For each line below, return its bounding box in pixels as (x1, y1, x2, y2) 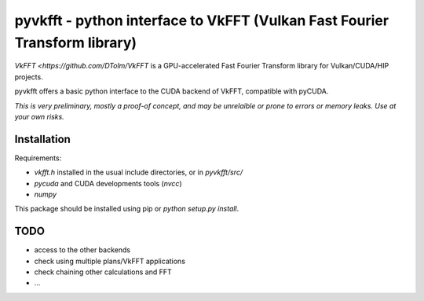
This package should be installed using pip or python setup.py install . (14, 204, 239, 214)
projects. (14, 72, 43, 82)
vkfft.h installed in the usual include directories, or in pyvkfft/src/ (34, 167, 243, 177)
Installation (14, 132, 71, 145)
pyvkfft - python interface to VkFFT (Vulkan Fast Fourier (14, 12, 389, 29)
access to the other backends (34, 245, 131, 255)
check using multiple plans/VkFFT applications (34, 256, 186, 266)
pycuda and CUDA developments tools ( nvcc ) (34, 178, 182, 188)
